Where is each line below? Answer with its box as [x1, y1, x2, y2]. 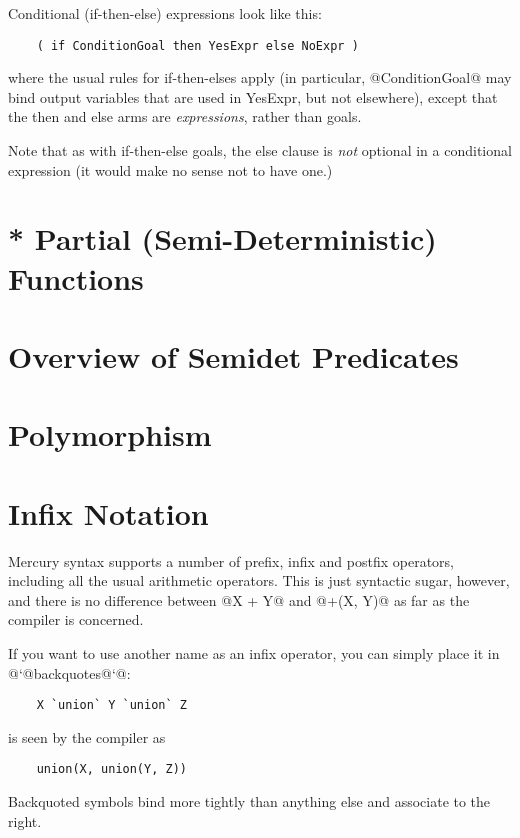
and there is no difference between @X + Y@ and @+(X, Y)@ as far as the [8, 589, 470, 610]
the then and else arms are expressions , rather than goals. [8, 106, 362, 127]
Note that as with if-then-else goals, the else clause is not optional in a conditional [8, 140, 512, 161]
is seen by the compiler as [8, 726, 166, 747]
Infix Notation [8, 492, 209, 533]
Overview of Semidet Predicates [8, 335, 459, 376]
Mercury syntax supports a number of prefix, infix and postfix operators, [8, 550, 455, 571]
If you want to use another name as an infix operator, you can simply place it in [8, 643, 500, 664]
